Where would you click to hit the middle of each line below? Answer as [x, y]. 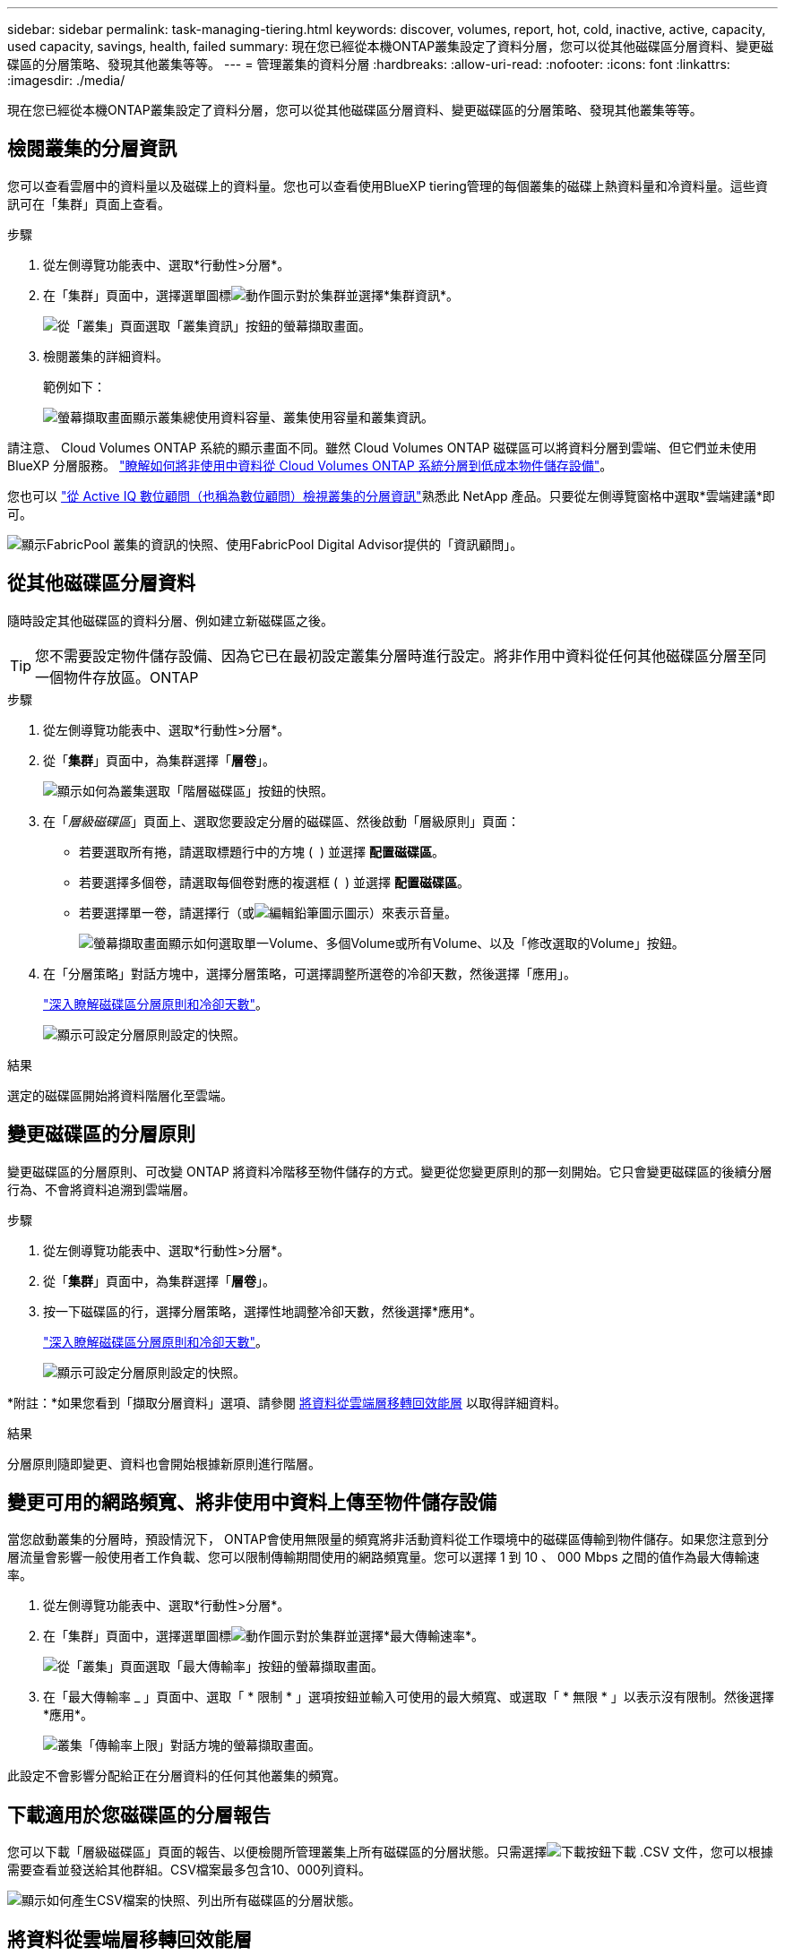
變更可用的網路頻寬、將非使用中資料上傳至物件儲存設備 [252, 1502]
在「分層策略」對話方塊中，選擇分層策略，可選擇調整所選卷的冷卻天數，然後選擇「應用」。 [310, 973]
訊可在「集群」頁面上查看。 [89, 203]
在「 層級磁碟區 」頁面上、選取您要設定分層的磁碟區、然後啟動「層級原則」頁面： [281, 821]
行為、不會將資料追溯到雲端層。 [101, 1189]
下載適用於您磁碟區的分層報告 [139, 1814]
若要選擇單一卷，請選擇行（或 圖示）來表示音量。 [268, 912]
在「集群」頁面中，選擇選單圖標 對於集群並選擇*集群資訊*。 [251, 295]
